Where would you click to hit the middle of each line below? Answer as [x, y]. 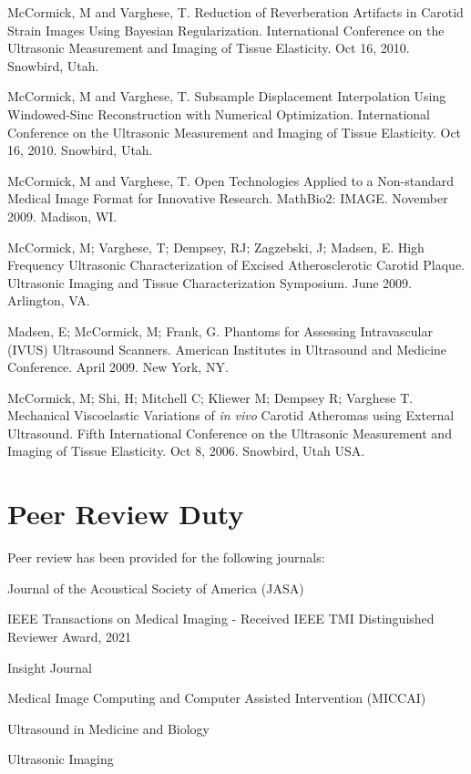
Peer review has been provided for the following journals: [166, 557]
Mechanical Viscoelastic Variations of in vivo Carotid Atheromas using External [231, 415]
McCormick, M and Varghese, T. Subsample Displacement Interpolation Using [227, 96]
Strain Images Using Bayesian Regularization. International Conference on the [226, 30]
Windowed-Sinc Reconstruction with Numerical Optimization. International [219, 114]
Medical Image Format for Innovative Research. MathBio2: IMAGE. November [228, 198]
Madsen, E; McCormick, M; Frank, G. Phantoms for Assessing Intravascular [220, 330]
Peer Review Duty [126, 514]
